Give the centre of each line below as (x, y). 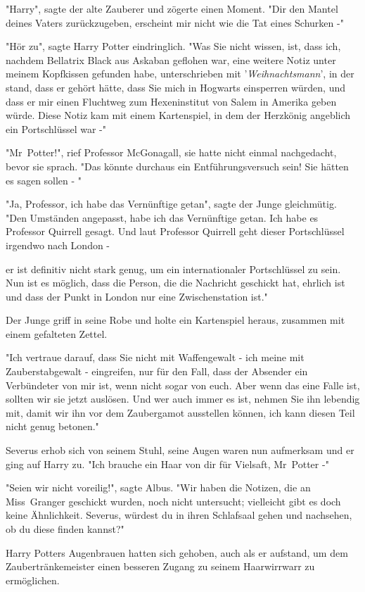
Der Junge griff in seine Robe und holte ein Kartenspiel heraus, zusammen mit (175, 320)
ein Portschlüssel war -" (56, 128)
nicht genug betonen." (52, 426)
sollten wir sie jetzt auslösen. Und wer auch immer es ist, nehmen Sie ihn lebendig (183, 399)
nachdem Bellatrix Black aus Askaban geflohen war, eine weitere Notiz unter (171, 59)
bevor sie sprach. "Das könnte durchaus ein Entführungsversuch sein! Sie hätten (177, 166)
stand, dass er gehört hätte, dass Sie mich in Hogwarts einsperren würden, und (175, 87)
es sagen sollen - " (44, 180)
